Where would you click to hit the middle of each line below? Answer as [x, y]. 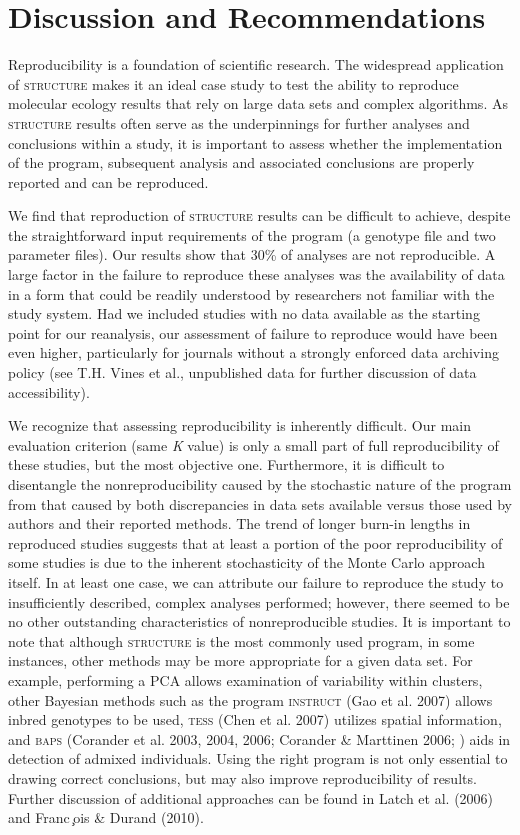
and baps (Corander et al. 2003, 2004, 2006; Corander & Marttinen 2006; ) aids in [259, 738]
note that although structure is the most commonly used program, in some [241, 640]
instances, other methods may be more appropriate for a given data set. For [240, 660]
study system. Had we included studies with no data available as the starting [244, 313]
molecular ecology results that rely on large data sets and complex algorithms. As [258, 103]
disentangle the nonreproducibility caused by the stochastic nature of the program [260, 484]
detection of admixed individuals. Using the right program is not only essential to [258, 758]
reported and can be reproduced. [108, 181]
